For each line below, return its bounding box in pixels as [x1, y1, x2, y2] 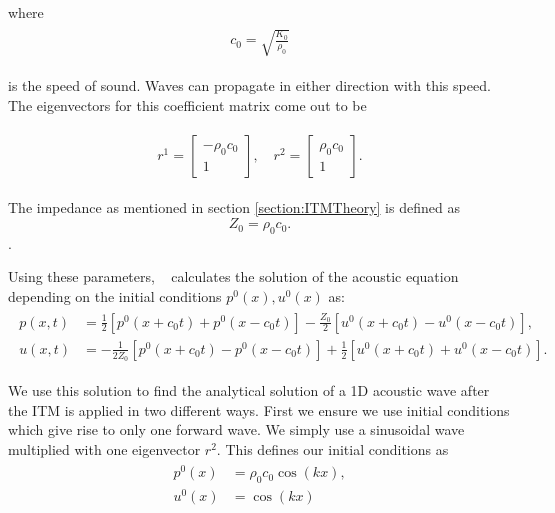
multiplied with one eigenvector [8, 438, 201, 459]
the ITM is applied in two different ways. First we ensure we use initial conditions [8, 399, 510, 420]
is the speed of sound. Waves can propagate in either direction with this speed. [8, 75, 491, 96]
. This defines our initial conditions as [216, 438, 449, 459]
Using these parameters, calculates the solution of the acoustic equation [8, 266, 459, 287]
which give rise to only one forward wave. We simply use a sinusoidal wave [8, 419, 465, 440]
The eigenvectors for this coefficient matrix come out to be [8, 94, 367, 115]
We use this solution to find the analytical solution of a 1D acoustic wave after [8, 379, 490, 400]
